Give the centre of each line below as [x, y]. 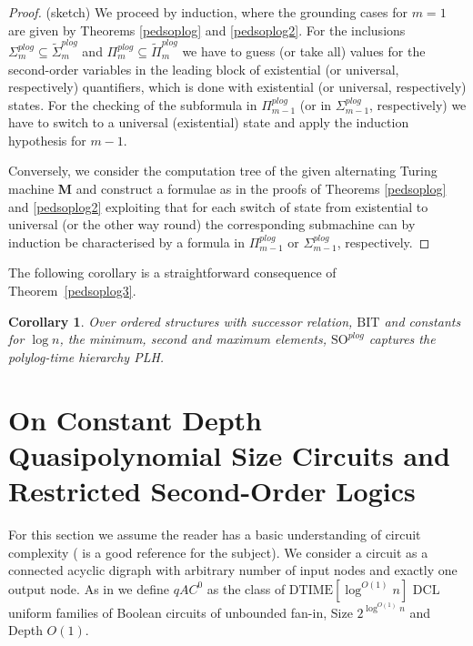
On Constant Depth [135, 419]
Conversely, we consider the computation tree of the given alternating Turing [223, 171]
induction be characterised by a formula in [126, 242]
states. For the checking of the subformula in [133, 104]
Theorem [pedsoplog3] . [72, 291]
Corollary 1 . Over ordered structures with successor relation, [181, 321]
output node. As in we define [89, 588]
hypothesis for [47, 140]
